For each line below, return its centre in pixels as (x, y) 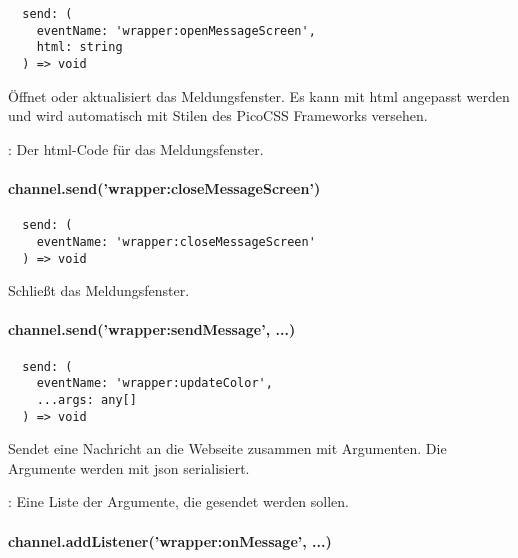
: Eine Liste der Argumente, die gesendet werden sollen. (178, 501)
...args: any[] (86, 399)
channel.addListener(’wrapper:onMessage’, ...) (170, 540)
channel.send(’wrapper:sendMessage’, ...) (152, 329)
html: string (79, 47)
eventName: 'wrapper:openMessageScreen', (176, 30)
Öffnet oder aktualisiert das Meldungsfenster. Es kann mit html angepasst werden (259, 95)
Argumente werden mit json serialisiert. (129, 467)
